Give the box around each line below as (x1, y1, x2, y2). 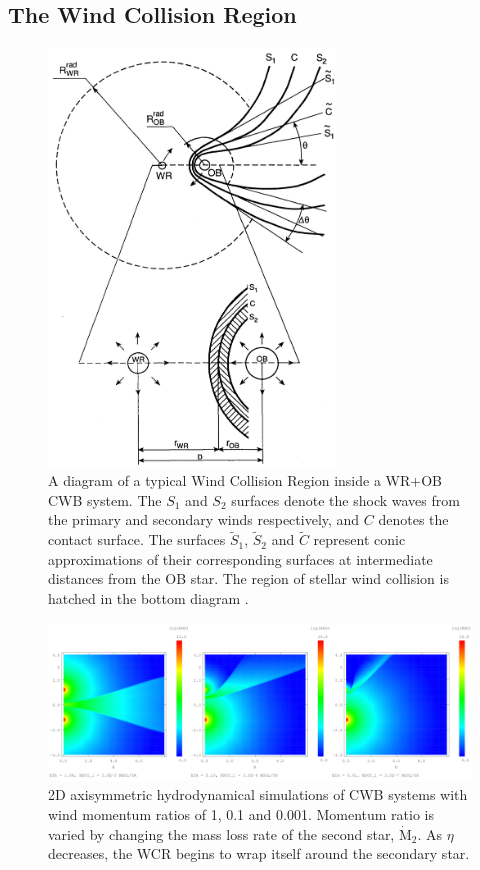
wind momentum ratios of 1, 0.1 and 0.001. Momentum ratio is (48, 804, 435, 825)
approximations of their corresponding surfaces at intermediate (48, 548, 433, 569)
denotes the (378, 509, 449, 530)
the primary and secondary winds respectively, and (48, 509, 360, 530)
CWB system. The (48, 489, 162, 510)
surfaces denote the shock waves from (231, 489, 460, 510)
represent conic (313, 529, 406, 550)
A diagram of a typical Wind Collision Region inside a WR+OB (48, 470, 442, 491)
